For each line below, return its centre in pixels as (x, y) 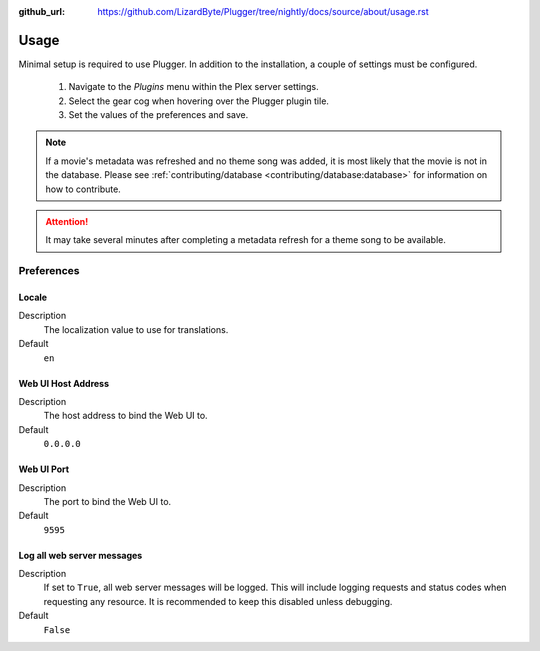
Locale (33, 297)
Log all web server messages (80, 555)
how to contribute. (83, 189)
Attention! (67, 222)
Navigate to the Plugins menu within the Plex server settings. (193, 87)
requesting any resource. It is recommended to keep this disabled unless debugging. (218, 601)
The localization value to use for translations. (136, 329)
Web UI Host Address (64, 383)
